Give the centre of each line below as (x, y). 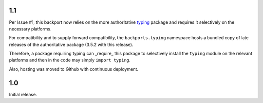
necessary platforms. (30, 29)
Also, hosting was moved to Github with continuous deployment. (74, 69)
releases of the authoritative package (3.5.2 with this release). (71, 44)
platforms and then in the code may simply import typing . (70, 60)
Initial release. (23, 94)
